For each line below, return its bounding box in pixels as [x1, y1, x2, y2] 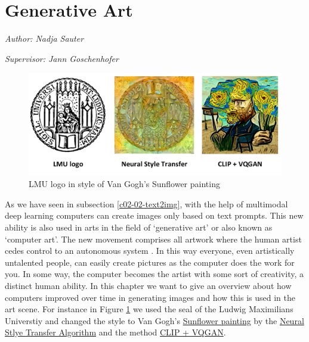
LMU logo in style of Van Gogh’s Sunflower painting [29, 178, 220, 190]
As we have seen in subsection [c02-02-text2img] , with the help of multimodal [5, 197, 288, 210]
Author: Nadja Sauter [5, 32, 84, 45]
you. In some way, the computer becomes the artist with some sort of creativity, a [5, 268, 304, 280]
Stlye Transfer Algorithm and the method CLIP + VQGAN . [5, 326, 226, 338]
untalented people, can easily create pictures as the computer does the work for [5, 256, 295, 268]
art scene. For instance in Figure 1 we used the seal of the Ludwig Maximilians [5, 303, 293, 315]
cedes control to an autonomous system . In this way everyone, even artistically [5, 244, 295, 257]
